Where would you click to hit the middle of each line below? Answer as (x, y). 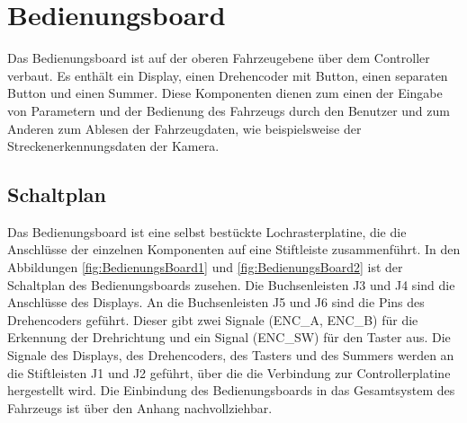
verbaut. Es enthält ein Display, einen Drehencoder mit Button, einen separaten (228, 75)
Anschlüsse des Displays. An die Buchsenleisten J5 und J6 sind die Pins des (216, 302)
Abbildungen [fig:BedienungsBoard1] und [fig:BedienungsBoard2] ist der (205, 267)
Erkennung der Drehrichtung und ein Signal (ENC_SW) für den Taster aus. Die (229, 337)
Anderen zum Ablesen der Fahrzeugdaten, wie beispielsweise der (184, 128)
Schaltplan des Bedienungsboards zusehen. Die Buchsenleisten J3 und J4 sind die (231, 284)
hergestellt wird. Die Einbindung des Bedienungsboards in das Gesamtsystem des (231, 390)
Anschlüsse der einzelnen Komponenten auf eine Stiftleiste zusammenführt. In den (234, 249)
